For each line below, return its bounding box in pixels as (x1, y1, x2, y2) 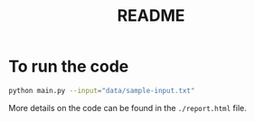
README (117, 5, 185, 26)
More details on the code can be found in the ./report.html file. (8, 102, 248, 113)
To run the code (8, 56, 129, 77)
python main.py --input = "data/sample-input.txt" (8, 86, 195, 95)
